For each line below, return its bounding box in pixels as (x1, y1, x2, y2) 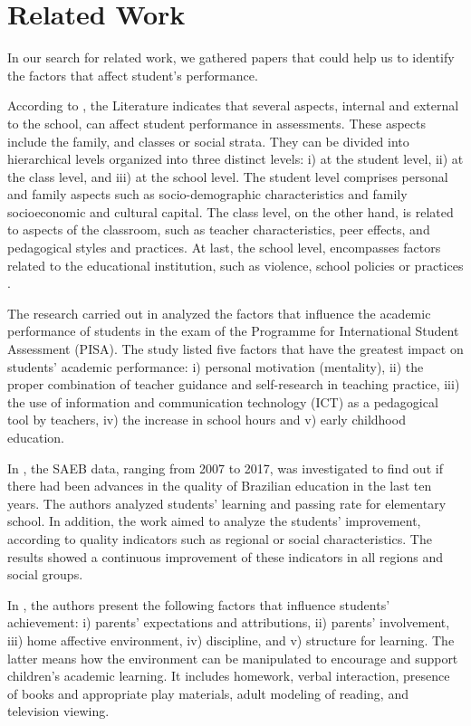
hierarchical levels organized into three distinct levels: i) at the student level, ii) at (7, 149, 464, 168)
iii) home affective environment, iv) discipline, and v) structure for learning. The (7, 630, 455, 649)
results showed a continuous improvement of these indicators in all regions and (7, 547, 443, 566)
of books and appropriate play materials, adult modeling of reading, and (7, 683, 409, 702)
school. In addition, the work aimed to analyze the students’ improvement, (7, 511, 421, 530)
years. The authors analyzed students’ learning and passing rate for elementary (7, 493, 447, 512)
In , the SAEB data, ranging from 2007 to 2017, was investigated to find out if (7, 458, 443, 477)
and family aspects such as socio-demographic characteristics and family (7, 185, 408, 204)
